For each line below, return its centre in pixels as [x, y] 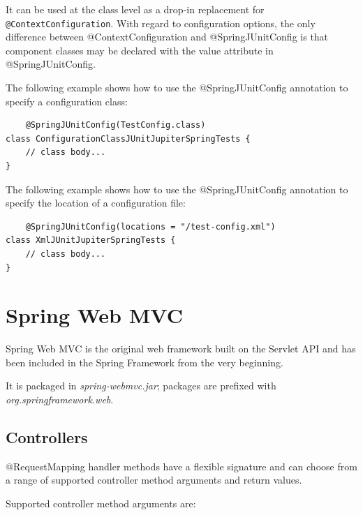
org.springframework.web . [60, 400]
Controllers [47, 437]
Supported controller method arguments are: [101, 503]
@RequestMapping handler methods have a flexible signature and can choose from [181, 466]
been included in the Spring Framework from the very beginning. [145, 362]
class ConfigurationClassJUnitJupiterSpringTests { [128, 139]
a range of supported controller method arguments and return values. [154, 480]
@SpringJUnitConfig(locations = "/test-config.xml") [150, 226]
